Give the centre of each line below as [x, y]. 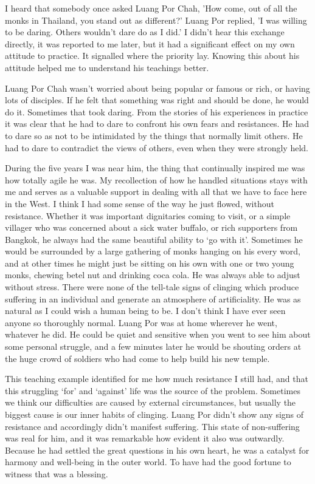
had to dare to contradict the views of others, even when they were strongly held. [157, 147]
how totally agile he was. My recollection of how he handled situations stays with [156, 179]
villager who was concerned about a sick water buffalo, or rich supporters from [151, 227]
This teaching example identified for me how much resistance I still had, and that [157, 379]
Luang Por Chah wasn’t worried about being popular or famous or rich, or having [157, 88]
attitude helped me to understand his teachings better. [107, 67]
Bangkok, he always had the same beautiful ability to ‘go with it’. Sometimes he [154, 239]
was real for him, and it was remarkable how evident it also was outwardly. [145, 438]
